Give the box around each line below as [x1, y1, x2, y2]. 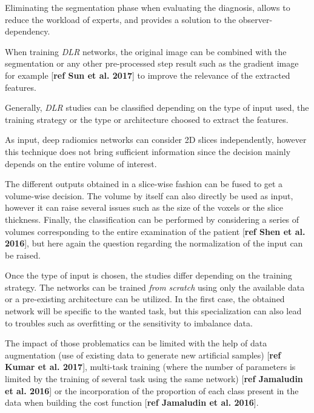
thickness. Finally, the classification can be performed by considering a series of [5, 213, 299, 225]
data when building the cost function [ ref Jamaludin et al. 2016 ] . [5, 396, 259, 409]
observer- [238, 13, 273, 25]
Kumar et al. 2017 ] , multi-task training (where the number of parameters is [5, 360, 296, 373]
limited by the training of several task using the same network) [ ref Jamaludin [5, 372, 303, 385]
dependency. [5, 25, 50, 38]
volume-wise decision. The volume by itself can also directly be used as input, [5, 189, 293, 202]
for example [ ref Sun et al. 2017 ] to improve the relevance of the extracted [5, 68, 290, 81]
